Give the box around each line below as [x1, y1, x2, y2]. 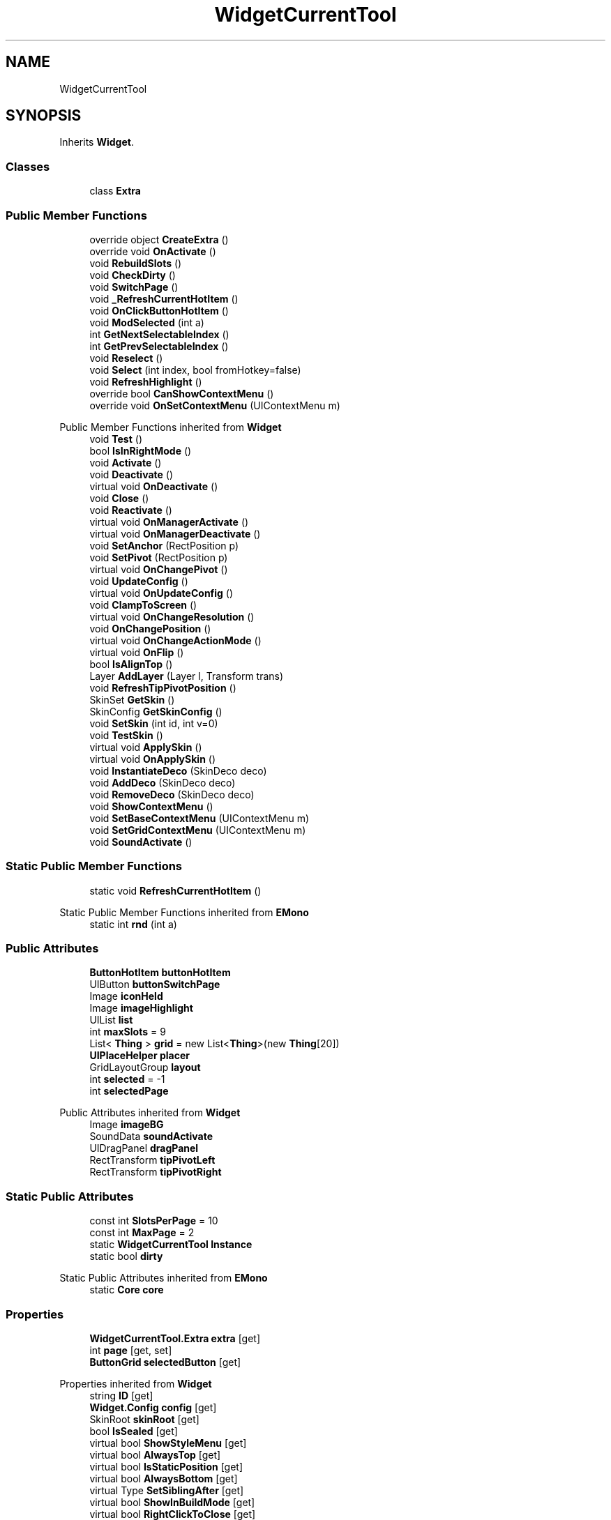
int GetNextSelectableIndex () [89, 328, 229, 340]
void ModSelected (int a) [89, 316, 204, 328]
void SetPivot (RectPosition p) [89, 551, 228, 563]
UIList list [89, 1014, 133, 1026]
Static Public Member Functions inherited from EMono [59, 906, 309, 918]
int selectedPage [89, 1085, 169, 1097]
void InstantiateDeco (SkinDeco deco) [89, 764, 267, 777]
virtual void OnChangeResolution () [89, 610, 255, 623]
